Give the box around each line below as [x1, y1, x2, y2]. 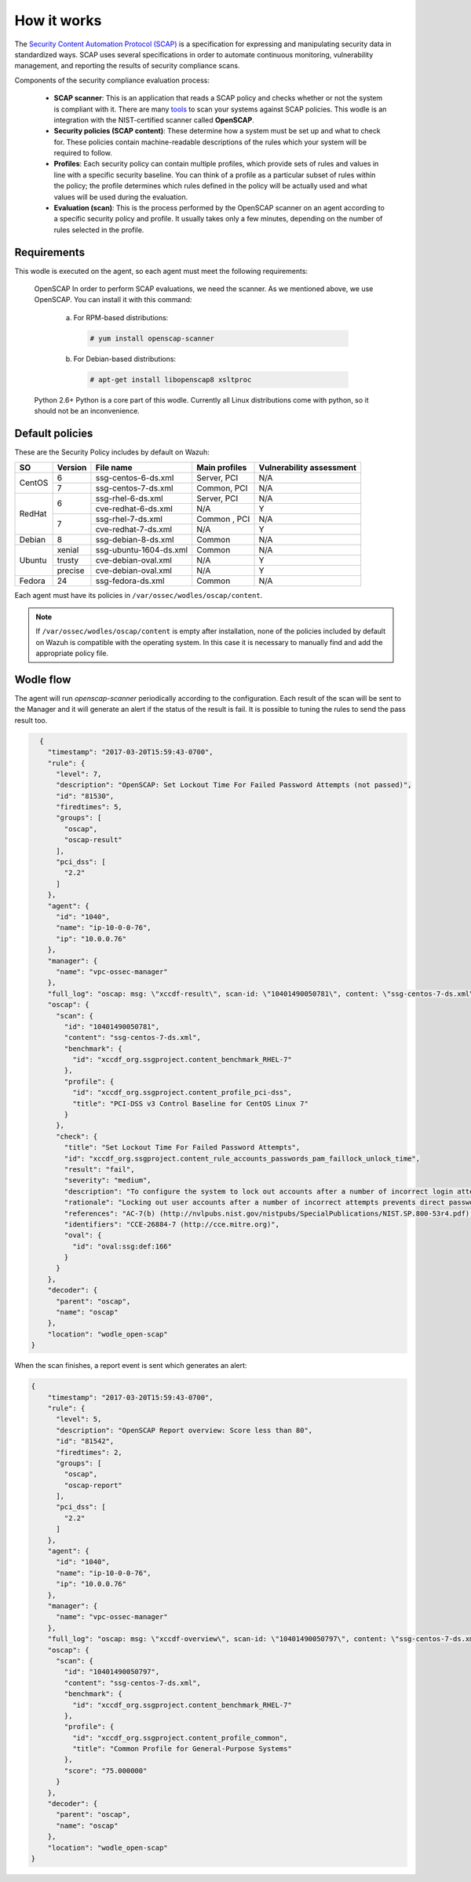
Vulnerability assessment [258, 461, 357, 472]
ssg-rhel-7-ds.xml [95, 513, 162, 524]
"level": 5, [56, 1415, 102, 1424]
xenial [57, 544, 79, 555]
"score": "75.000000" [64, 1766, 148, 1775]
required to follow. [53, 148, 113, 158]
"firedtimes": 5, [56, 803, 123, 812]
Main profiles [196, 461, 247, 472]
